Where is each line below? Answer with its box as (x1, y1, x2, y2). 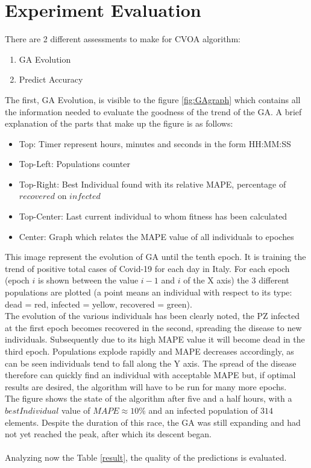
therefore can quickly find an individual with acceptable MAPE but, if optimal (5, 368, 296, 381)
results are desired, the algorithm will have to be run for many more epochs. (5, 380, 287, 393)
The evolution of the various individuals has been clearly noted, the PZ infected (5, 309, 300, 322)
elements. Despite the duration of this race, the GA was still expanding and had (5, 416, 301, 428)
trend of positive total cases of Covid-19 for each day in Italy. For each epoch (5, 262, 290, 274)
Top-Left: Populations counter (19, 157, 130, 170)
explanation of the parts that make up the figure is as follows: (5, 117, 233, 130)
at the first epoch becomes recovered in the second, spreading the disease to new (5, 321, 302, 334)
